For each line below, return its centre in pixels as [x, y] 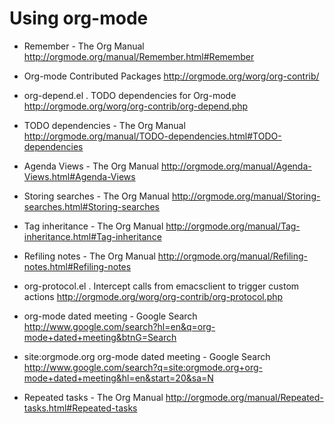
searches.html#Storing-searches [91, 206]
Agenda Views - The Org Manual [91, 166]
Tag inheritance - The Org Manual [93, 226]
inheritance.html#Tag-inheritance [92, 236]
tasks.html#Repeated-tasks [80, 408]
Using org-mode [79, 18]
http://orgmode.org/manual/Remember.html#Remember [139, 56]
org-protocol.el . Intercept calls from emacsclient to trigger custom [161, 286]
